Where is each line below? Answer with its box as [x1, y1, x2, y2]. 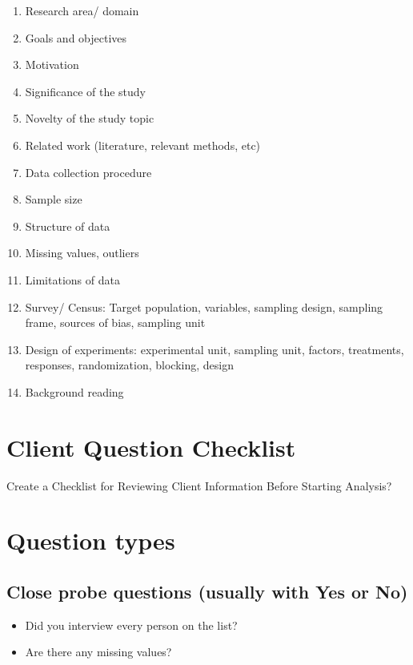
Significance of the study [25, 83, 146, 99]
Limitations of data [25, 271, 120, 288]
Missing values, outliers [25, 244, 139, 261]
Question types [6, 524, 175, 557]
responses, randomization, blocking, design [25, 357, 234, 373]
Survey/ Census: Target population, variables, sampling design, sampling [25, 298, 383, 315]
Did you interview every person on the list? [25, 616, 238, 633]
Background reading [25, 383, 124, 400]
